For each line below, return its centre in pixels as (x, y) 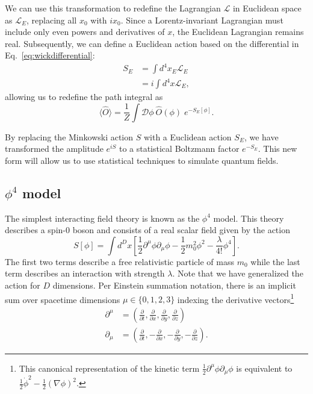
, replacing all (51, 20)
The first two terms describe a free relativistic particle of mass (119, 261)
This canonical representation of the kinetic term (109, 368)
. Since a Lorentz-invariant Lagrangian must (202, 20)
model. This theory (249, 218)
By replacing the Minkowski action (69, 136)
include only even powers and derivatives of (85, 32)
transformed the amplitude (54, 149)
